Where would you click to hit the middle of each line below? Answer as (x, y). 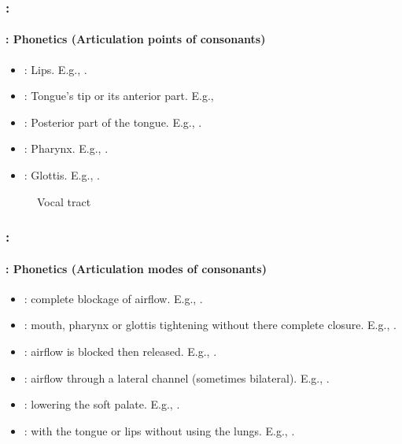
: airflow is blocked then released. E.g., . (120, 351)
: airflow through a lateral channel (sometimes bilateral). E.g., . (177, 377)
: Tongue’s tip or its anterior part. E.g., (119, 96)
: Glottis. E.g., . (62, 175)
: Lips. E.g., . (55, 69)
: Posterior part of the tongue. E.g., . (113, 122)
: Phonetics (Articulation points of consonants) (136, 39)
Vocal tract (64, 201)
